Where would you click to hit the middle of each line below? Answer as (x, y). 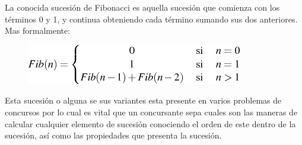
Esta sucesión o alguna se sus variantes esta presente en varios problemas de (143, 100)
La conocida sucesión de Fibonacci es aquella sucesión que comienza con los (142, 7)
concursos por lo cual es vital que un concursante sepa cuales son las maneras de (151, 112)
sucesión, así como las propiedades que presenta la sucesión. (113, 135)
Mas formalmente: (38, 30)
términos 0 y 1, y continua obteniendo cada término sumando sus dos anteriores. (151, 19)
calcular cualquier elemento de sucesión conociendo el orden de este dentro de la (150, 123)
